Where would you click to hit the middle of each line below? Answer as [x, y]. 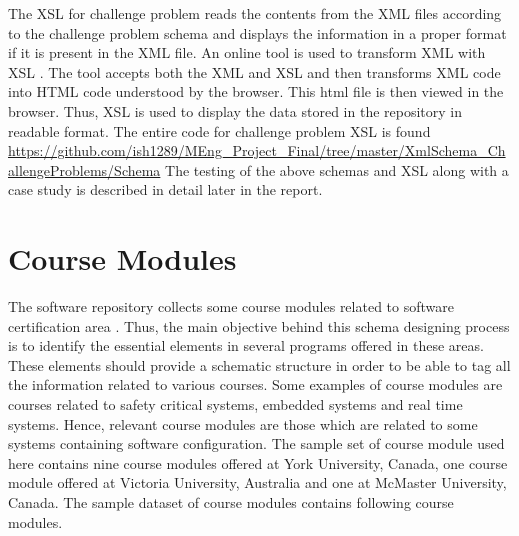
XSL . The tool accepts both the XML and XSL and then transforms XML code [254, 71]
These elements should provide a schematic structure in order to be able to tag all [259, 364]
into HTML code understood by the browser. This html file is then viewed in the [256, 91]
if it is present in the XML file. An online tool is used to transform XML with [247, 52]
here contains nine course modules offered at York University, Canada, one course [258, 462]
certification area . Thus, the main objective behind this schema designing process [259, 325]
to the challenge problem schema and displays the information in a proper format [257, 32]
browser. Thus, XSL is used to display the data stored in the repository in [235, 110]
